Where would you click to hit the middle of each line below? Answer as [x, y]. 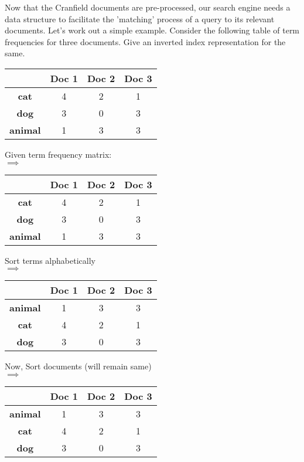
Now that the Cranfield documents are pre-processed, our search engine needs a [148, 7]
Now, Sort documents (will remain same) [78, 366]
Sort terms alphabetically [50, 260]
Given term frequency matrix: [58, 154]
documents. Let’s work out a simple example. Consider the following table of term [152, 30]
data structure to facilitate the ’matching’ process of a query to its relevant [140, 18]
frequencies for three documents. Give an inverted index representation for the [145, 41]
